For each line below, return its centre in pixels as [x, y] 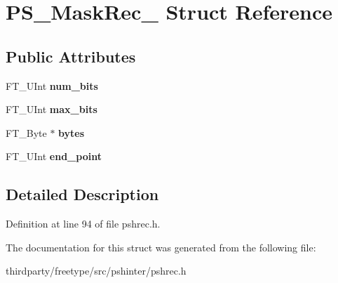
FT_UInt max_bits [52, 109]
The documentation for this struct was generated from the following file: [161, 247]
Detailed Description [82, 194]
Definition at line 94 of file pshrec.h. [83, 224]
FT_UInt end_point [54, 156]
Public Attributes [71, 56]
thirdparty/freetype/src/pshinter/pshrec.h [96, 271]
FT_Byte [26, 132]
